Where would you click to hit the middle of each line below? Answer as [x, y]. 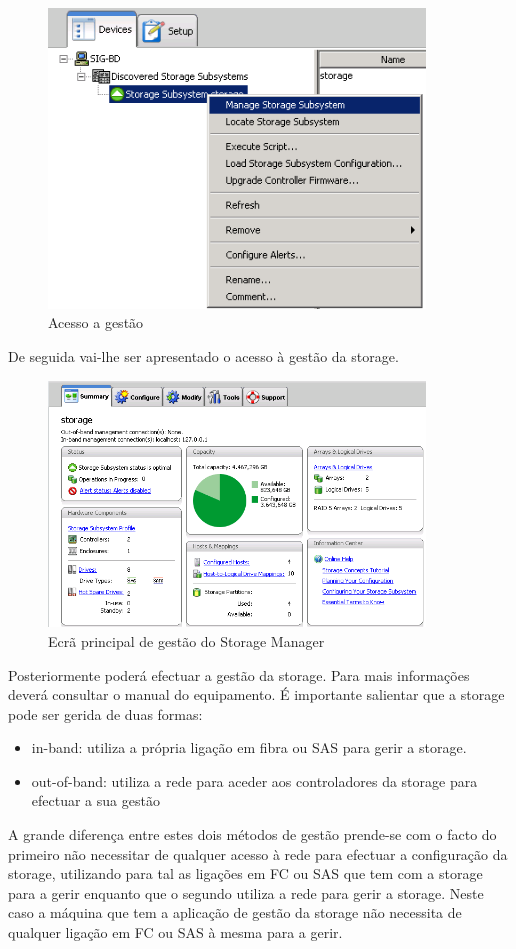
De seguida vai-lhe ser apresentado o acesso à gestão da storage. [203, 355]
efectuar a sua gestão [95, 800]
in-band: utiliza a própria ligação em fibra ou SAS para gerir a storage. [249, 747]
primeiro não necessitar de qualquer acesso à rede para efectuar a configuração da [258, 853]
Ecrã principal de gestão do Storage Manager [186, 640]
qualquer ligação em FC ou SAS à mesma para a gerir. [175, 932]
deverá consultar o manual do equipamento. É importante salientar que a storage [256, 694]
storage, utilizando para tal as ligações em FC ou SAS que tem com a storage [245, 873]
